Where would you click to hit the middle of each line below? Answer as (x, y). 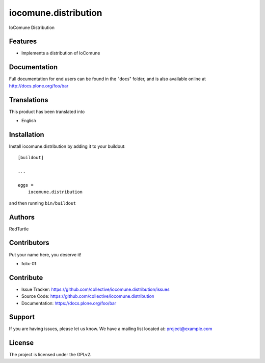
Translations (29, 100)
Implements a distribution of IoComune (61, 53)
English (29, 121)
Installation (26, 134)
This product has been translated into (47, 112)
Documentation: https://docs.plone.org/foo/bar (69, 303)
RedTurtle (19, 229)
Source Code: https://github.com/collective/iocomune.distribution (88, 296)
